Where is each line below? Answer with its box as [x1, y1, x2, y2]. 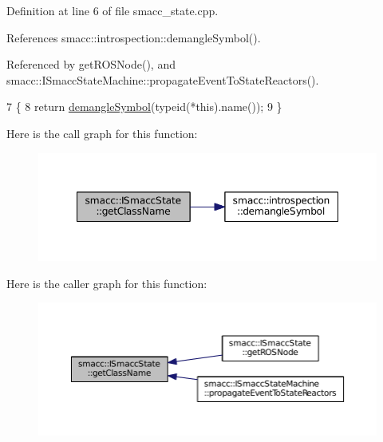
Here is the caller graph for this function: [6, 274, 207, 291]
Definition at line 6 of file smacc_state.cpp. [6, 2, 219, 18]
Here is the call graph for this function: [6, 124, 198, 141]
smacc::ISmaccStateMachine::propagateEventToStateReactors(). [6, 71, 319, 88]
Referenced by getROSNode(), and [6, 56, 176, 73]
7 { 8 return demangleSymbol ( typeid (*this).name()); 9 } [6, 98, 282, 115]
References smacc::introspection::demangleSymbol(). [6, 29, 261, 45]
